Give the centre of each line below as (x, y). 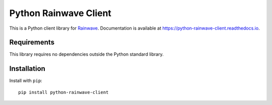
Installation (27, 69)
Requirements (32, 42)
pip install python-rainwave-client (63, 92)
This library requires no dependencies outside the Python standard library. (86, 54)
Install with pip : (26, 81)
